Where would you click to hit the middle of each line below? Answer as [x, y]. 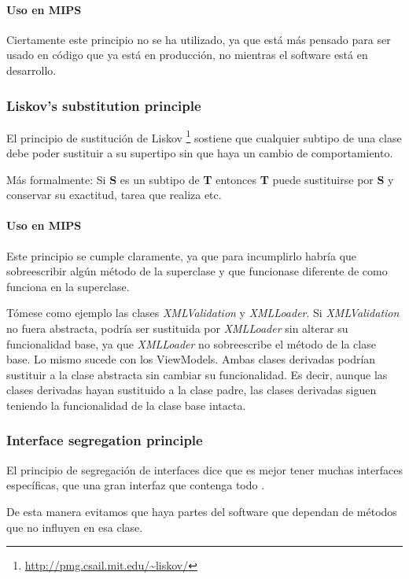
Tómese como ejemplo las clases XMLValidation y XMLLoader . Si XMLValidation [203, 313]
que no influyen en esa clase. [75, 527]
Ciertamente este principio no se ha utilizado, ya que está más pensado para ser [199, 39]
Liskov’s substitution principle [104, 105]
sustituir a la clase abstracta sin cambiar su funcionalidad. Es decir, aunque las [197, 374]
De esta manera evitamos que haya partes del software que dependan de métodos [202, 511]
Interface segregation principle [105, 440]
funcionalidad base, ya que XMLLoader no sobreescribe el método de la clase [191, 343]
